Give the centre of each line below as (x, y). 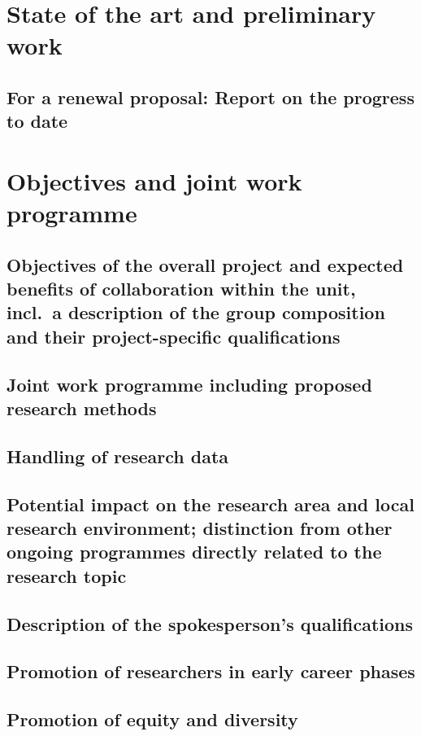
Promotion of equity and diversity (152, 719)
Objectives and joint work (154, 180)
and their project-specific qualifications (174, 336)
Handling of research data (118, 456)
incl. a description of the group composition (196, 312)
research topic (67, 575)
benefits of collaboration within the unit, (181, 289)
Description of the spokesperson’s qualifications (210, 623)
